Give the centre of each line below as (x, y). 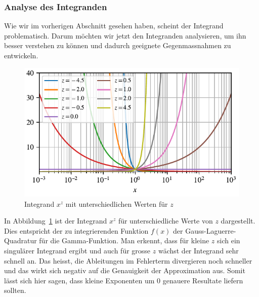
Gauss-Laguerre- (211, 230)
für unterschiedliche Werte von (165, 221)
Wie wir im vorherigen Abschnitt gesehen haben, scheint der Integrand (114, 26)
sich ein (229, 240)
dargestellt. (238, 221)
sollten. (15, 290)
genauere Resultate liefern (203, 280)
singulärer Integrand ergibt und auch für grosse (77, 250)
